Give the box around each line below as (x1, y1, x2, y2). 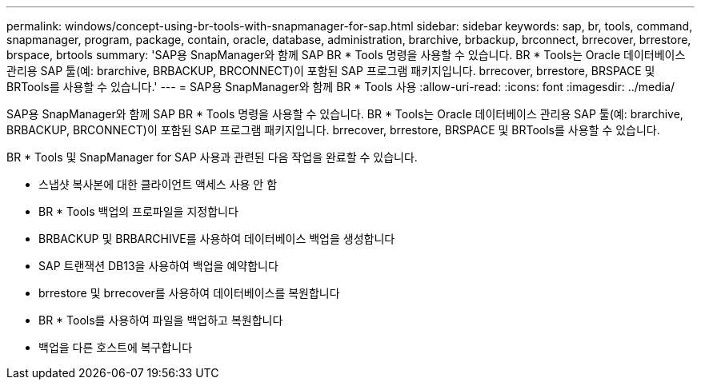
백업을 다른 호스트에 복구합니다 (38, 340, 193, 354)
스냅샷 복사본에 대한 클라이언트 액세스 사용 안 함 (38, 177, 278, 191)
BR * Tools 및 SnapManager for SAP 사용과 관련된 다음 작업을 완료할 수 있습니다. (6, 150, 418, 164)
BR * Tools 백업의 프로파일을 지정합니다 (38, 205, 238, 218)
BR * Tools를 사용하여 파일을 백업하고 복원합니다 (38, 313, 283, 327)
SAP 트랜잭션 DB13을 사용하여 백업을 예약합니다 (38, 259, 278, 273)
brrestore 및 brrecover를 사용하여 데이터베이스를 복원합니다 (38, 286, 340, 300)
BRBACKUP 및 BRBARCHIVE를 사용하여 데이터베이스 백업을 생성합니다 (38, 232, 395, 245)
